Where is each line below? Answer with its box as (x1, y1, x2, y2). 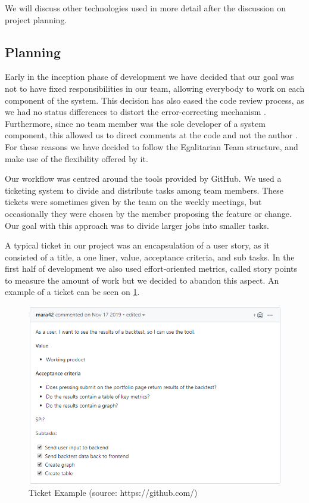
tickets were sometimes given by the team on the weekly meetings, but (5, 195, 262, 208)
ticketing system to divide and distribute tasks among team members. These (5, 184, 284, 196)
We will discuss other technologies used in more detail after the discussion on (5, 2, 286, 14)
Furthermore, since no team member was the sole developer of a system (5, 117, 266, 129)
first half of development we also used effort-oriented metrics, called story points (5, 262, 298, 275)
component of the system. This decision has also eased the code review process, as (5, 94, 304, 106)
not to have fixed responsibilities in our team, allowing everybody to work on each (5, 82, 305, 94)
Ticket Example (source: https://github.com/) (29, 486, 198, 499)
